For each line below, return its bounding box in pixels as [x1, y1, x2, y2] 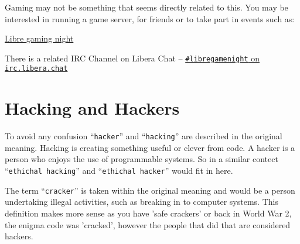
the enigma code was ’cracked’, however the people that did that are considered [5, 218, 291, 231]
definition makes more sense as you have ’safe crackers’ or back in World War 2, [5, 207, 292, 219]
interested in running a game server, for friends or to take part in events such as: [5, 12, 295, 25]
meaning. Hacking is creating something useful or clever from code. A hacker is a [5, 141, 295, 153]
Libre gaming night [5, 32, 74, 44]
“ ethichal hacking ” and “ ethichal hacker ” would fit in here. [5, 164, 233, 177]
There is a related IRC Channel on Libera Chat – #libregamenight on [5, 51, 260, 64]
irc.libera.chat [5, 64, 68, 73]
